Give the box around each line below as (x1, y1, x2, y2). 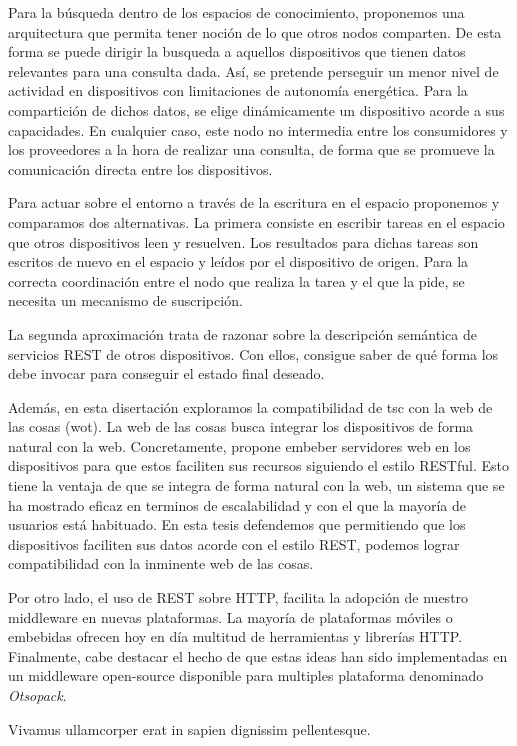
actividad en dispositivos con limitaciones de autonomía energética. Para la (8, 80, 468, 101)
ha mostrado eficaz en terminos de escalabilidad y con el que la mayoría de (8, 494, 467, 515)
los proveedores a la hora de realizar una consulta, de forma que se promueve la (8, 139, 495, 160)
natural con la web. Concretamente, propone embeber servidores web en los (8, 435, 471, 456)
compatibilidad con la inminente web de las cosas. (8, 553, 314, 574)
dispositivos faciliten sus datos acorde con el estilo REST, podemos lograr (8, 533, 460, 554)
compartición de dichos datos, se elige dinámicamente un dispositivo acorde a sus (8, 99, 505, 120)
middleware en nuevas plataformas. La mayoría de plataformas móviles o (8, 606, 453, 627)
